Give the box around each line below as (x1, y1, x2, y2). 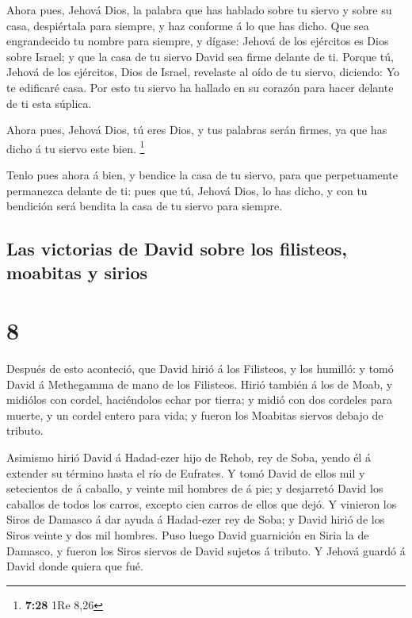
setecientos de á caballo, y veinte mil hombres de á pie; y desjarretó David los (6, 480, 383, 497)
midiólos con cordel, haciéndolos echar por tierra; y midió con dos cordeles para (6, 391, 393, 408)
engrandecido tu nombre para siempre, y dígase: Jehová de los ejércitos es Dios (6, 33, 389, 49)
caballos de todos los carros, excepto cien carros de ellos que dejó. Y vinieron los (6, 495, 397, 512)
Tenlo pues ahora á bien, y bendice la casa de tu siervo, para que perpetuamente (6, 167, 398, 182)
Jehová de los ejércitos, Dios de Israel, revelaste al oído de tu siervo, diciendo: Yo (6, 63, 400, 80)
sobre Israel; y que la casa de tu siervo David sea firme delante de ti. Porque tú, (6, 48, 394, 64)
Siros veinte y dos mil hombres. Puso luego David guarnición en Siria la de (6, 527, 369, 543)
